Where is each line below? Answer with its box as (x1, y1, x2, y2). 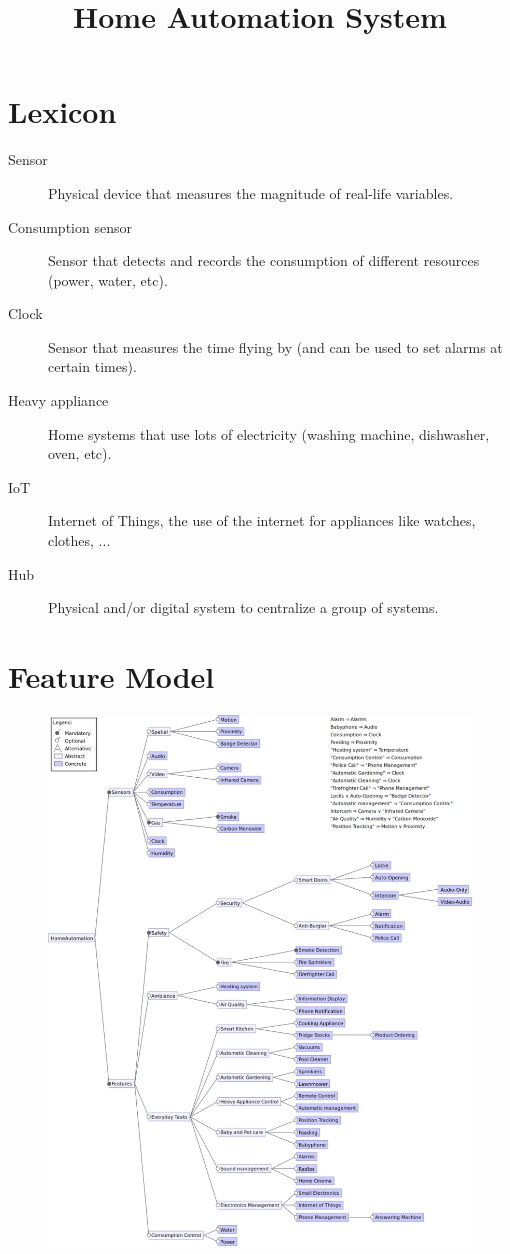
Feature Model (8, 656, 215, 696)
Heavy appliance (8, 390, 109, 411)
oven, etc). (48, 443, 112, 464)
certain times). (48, 356, 137, 377)
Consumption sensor (8, 216, 132, 237)
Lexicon (8, 91, 117, 132)
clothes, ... (48, 530, 111, 551)
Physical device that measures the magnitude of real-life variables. (48, 182, 454, 203)
